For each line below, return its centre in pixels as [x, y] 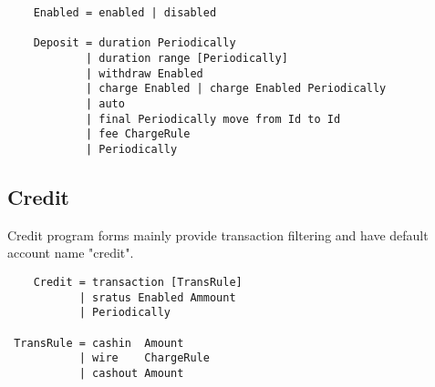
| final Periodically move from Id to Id [213, 119]
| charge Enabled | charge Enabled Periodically [236, 89]
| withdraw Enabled [144, 73]
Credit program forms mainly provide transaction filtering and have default [218, 234]
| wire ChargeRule [144, 358]
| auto [105, 103]
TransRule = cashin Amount [99, 343]
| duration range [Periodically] [186, 58]
